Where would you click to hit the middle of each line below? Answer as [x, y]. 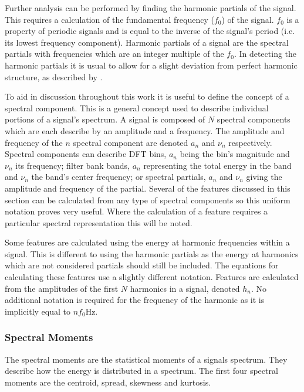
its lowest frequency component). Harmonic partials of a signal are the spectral [147, 42]
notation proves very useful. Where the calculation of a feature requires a [136, 211]
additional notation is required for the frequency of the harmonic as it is [135, 300]
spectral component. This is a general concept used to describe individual [137, 108]
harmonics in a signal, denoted [185, 288]
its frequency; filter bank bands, [72, 165]
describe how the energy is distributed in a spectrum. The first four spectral [141, 371]
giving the [264, 177]
